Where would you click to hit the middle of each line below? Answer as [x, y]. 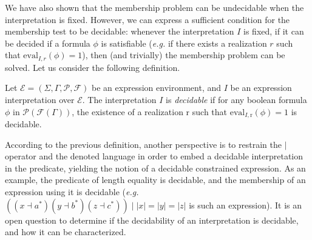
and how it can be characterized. [66, 232]
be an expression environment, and [157, 88]
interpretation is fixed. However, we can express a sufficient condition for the [148, 19]
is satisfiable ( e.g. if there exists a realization [184, 43]
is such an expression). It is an [246, 205]
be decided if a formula [48, 43]
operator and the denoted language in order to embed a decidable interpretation [154, 156]
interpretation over [40, 100]
